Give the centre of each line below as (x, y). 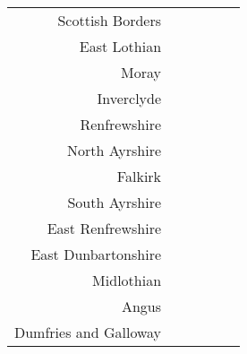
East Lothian (120, 46)
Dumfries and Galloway (88, 332)
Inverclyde (129, 98)
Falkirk (139, 176)
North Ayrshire (114, 150)
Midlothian (127, 280)
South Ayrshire (115, 202)
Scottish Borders (110, 20)
